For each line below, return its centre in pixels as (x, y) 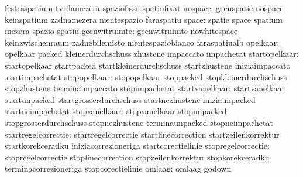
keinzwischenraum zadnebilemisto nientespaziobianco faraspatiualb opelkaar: (142, 42)
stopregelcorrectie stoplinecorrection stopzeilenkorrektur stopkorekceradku (137, 157)
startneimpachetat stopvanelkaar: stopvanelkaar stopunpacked (116, 111)
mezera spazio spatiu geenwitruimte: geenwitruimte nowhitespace (121, 31)
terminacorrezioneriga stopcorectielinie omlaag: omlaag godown (118, 168)
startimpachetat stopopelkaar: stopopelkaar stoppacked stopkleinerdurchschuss (146, 76)
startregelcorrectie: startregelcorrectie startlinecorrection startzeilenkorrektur (142, 134)
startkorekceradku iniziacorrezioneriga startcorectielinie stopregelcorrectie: (137, 146)
